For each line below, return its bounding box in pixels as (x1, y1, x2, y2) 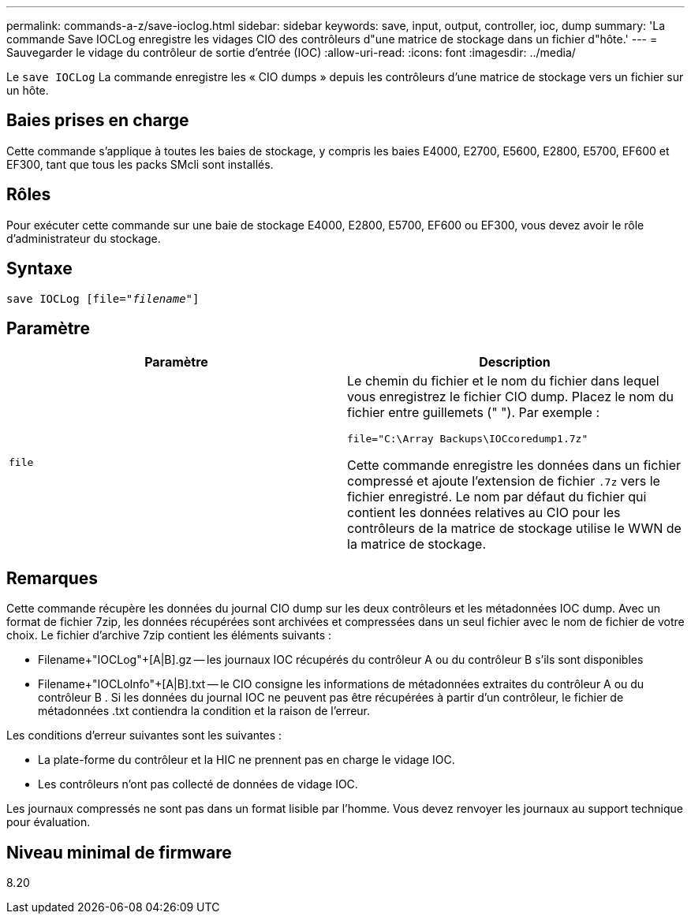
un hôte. (6, 84, 49, 97)
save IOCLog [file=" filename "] (6, 292, 200, 305)
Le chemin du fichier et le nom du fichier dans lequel (347, 373, 659, 389)
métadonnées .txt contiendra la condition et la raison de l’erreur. (38, 704, 371, 718)
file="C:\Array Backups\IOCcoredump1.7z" (347, 433, 588, 445)
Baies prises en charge (6, 110, 189, 131)
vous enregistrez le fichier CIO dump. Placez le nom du (347, 389, 674, 405)
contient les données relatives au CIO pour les (347, 505, 621, 521)
